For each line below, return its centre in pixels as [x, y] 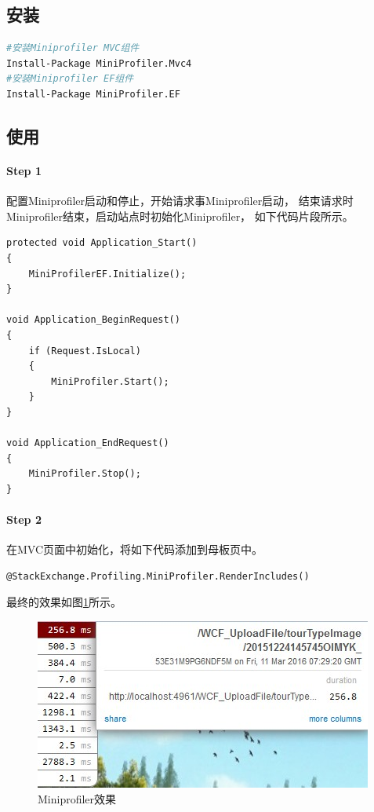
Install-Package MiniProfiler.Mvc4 [99, 63]
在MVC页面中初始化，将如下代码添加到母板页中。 [135, 549]
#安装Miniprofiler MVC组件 [73, 48]
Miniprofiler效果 [77, 798]
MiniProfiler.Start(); [110, 381]
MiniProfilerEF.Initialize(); [107, 274]
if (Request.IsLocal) [85, 351]
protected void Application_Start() [102, 243]
